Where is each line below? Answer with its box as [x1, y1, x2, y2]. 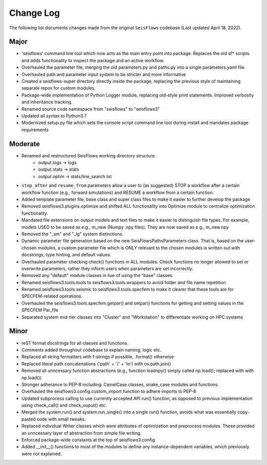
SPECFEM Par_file [21, 307, 59, 313]
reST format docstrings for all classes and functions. [21, 340, 129, 346]
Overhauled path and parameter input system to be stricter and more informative [21, 71, 186, 77]
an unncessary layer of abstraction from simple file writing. [21, 430, 142, 436]
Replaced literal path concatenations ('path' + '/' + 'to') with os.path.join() [21, 361, 172, 367]
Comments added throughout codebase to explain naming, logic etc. [21, 347, 162, 353]
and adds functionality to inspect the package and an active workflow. [21, 57, 165, 63]
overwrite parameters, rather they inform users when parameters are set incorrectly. [21, 265, 193, 272]
